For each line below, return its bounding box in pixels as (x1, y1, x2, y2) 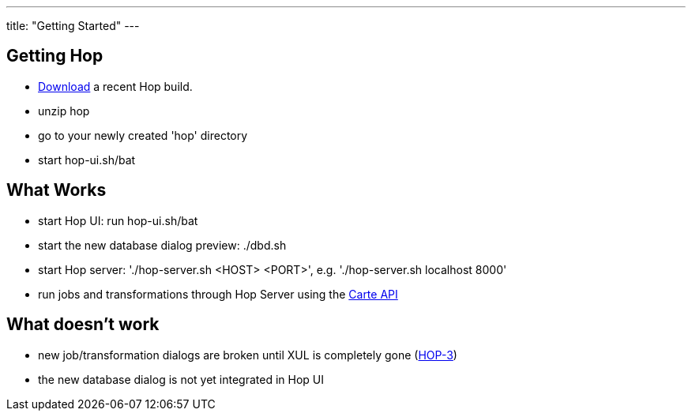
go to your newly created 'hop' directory (38, 128, 248, 142)
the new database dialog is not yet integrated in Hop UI (38, 372, 325, 386)
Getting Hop (6, 46, 103, 66)
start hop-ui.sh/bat (38, 152, 136, 167)
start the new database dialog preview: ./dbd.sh (38, 238, 287, 252)
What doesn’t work (6, 314, 160, 335)
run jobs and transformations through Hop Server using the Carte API (38, 287, 398, 301)
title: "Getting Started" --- (6, 19, 140, 32)
